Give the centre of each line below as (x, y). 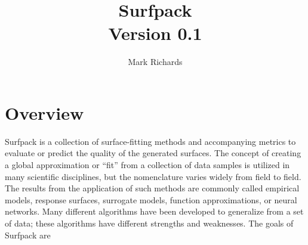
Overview (44, 112)
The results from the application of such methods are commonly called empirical (152, 188)
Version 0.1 (155, 33)
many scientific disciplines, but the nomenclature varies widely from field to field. (153, 176)
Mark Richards (155, 62)
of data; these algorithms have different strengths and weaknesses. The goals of (149, 223)
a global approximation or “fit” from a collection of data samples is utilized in (147, 165)
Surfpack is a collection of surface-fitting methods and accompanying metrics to (150, 141)
